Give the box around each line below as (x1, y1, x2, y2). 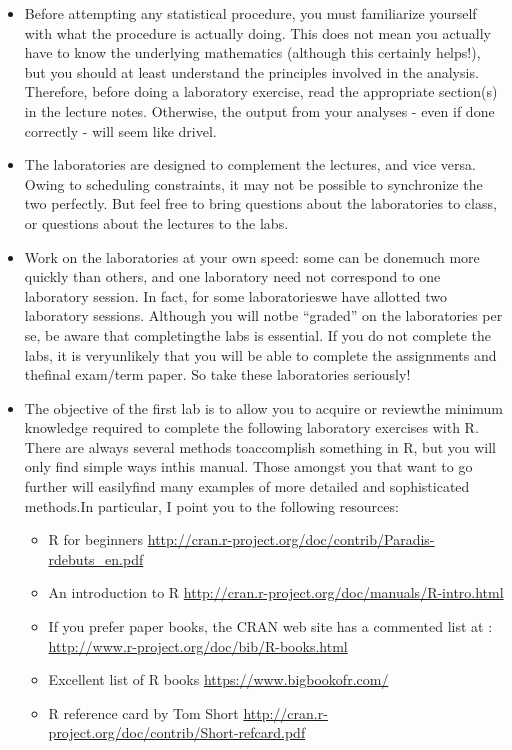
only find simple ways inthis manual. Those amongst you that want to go (24, 456, 473, 477)
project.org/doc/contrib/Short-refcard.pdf (48, 722, 306, 743)
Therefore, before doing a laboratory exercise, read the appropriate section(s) (24, 81, 498, 102)
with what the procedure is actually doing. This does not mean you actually (24, 22, 492, 43)
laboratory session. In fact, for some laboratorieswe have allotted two (24, 285, 447, 306)
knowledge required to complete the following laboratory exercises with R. (24, 417, 479, 438)
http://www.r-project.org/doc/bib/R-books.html (48, 635, 348, 656)
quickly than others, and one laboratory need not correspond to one (24, 266, 441, 287)
